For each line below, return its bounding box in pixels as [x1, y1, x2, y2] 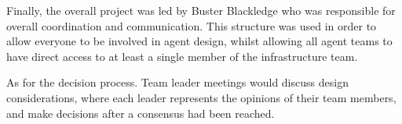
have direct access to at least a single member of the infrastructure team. [6, 48, 358, 64]
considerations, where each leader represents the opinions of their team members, [6, 89, 397, 105]
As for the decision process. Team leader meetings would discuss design [6, 74, 349, 90]
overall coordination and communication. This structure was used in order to [6, 17, 377, 34]
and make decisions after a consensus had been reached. [6, 105, 275, 121]
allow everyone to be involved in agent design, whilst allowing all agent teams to [6, 33, 393, 49]
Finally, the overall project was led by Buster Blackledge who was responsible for [6, 2, 396, 18]
